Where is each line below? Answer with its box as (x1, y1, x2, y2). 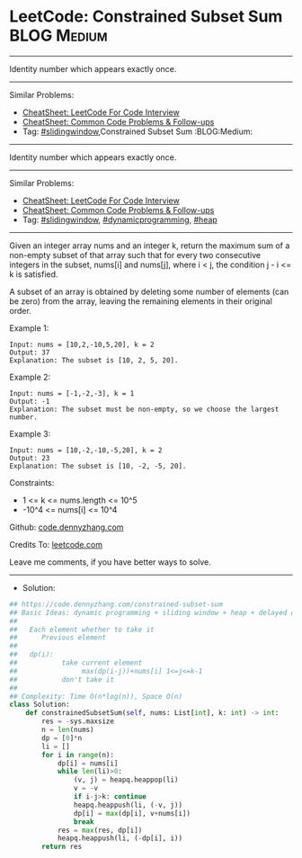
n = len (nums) (41, 726, 94, 735)
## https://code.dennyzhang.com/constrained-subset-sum (9, 600, 223, 609)
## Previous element (9, 633, 106, 642)
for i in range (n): (41, 750, 115, 759)
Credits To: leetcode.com (9, 539, 103, 550)
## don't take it (9, 675, 115, 684)
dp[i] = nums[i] (57, 758, 119, 768)
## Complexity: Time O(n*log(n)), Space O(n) (9, 692, 182, 701)
